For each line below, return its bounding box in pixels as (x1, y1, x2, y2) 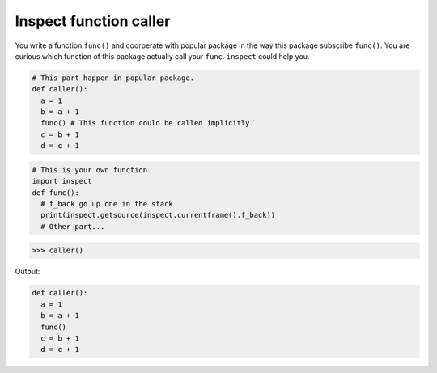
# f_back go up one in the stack (40, 199, 173, 209)
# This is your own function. (32, 165, 152, 174)
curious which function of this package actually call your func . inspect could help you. (15, 51, 310, 61)
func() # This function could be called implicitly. (40, 118, 254, 128)
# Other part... (40, 222, 105, 231)
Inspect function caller (15, 12, 171, 30)
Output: (15, 267, 40, 277)
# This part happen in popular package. (32, 73, 194, 83)
